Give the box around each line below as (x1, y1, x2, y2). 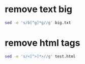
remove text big (5, 4, 72, 15)
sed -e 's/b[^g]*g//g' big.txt (5, 20, 71, 25)
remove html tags (5, 37, 80, 48)
